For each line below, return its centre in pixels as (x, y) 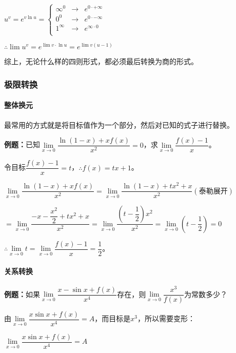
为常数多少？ (206, 294)
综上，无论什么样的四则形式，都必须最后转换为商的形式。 (101, 61)
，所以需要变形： (166, 318)
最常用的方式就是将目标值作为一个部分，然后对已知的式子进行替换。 (119, 124)
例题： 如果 (22, 294)
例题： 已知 (22, 144)
